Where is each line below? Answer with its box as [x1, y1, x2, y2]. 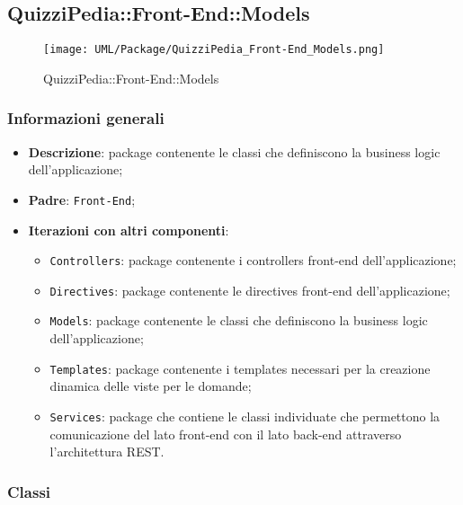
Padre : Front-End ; [28, 190, 136, 208]
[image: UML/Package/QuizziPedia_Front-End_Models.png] [43, 43, 385, 57]
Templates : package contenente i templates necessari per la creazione [49, 359, 431, 377]
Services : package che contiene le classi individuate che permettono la [49, 406, 441, 425]
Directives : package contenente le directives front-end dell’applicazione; [49, 280, 450, 299]
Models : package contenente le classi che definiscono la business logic [49, 311, 428, 330]
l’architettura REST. [49, 442, 165, 461]
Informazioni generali [7, 107, 165, 129]
